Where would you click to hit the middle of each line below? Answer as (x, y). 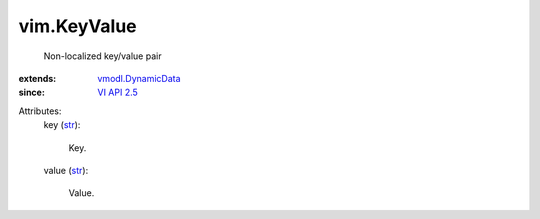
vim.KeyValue (77, 26)
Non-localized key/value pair (102, 56)
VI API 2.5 (118, 92)
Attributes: (40, 111)
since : (31, 92)
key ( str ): (62, 125)
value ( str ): (66, 170)
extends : (37, 78)
